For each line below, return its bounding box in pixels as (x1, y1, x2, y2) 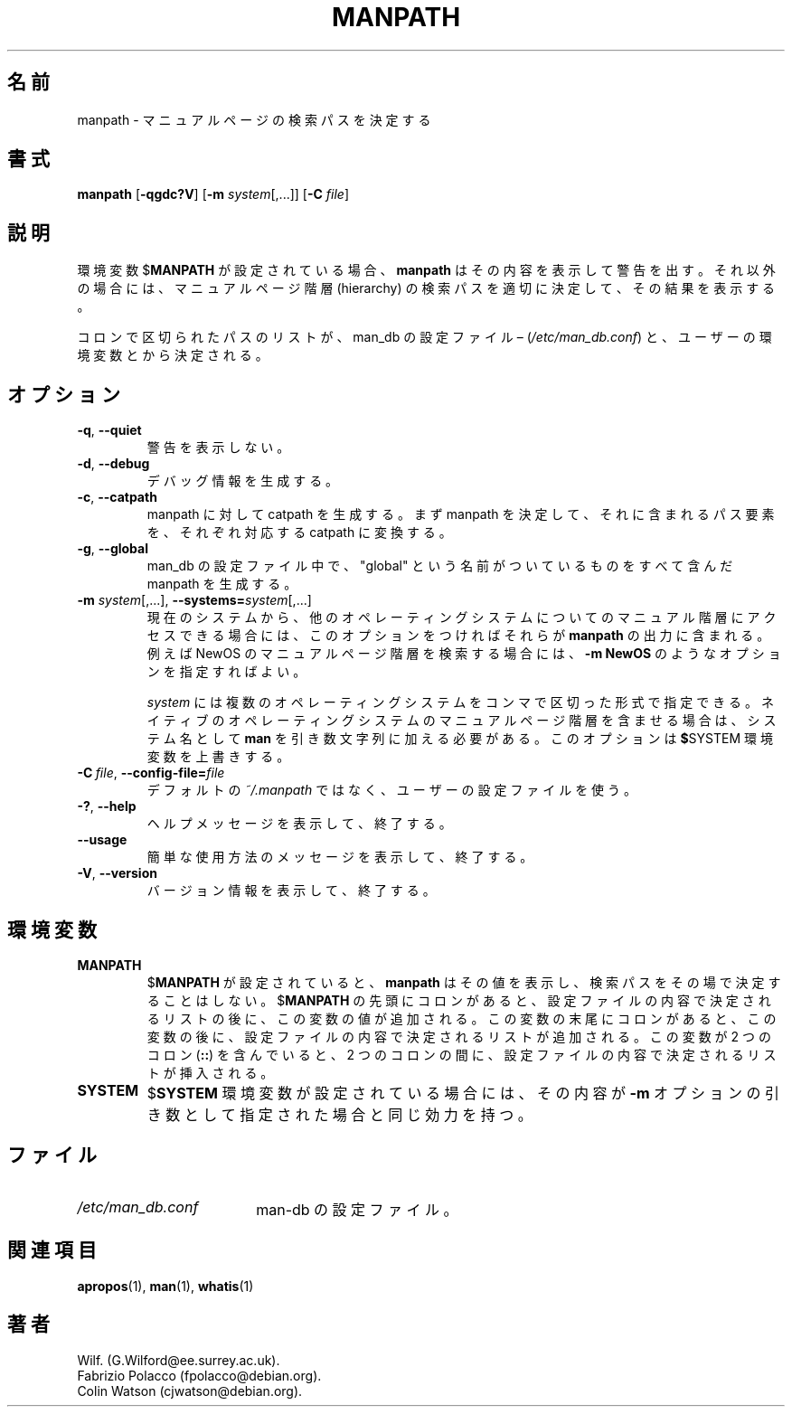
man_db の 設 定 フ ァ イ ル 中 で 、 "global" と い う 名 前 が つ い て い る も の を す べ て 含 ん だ (146, 558, 733, 574)
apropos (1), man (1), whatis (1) (77, 1277, 254, 1294)
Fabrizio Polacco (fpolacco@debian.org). (77, 1367, 322, 1383)
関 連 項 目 (7, 1239, 97, 1262)
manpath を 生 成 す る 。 (146, 576, 297, 592)
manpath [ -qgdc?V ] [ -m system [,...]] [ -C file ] (77, 186, 349, 203)
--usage (77, 832, 127, 848)
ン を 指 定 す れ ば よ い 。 (146, 664, 306, 680)
